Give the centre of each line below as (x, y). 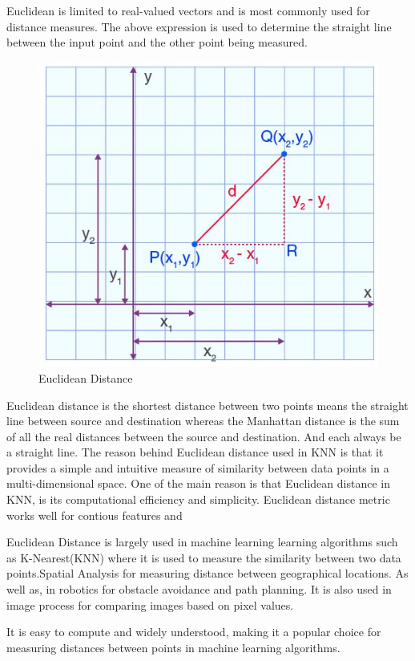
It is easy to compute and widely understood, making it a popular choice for (194, 632)
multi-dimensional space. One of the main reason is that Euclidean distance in (198, 483)
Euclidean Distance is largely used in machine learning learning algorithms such (202, 542)
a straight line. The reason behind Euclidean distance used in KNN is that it (195, 452)
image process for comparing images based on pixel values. (150, 604)
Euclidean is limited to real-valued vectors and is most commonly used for (188, 10)
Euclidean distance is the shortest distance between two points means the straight (207, 405)
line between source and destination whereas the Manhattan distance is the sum (203, 421)
